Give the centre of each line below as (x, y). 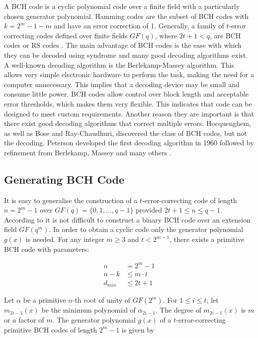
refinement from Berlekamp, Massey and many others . (88, 152)
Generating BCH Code (64, 179)
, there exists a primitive (207, 239)
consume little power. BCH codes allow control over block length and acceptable (126, 94)
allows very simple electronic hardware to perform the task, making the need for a (129, 74)
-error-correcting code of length (190, 200)
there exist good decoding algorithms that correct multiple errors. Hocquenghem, (128, 123)
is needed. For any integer (65, 239)
